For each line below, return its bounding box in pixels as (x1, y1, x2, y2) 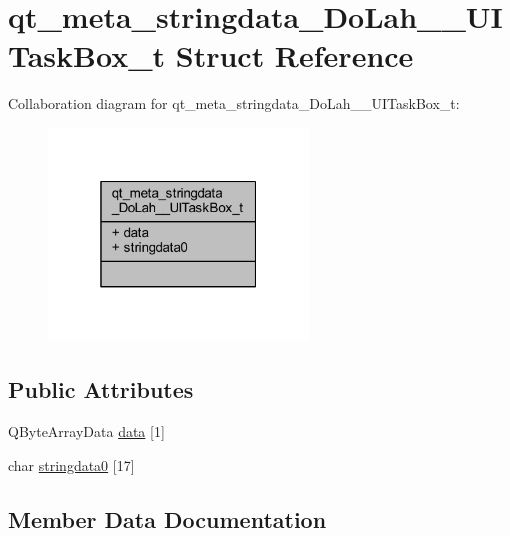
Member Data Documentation (8, 503, 327, 534)
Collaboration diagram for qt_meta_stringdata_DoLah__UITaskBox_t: (8, 93, 460, 114)
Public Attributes (8, 374, 194, 405)
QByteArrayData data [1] (8, 421, 165, 442)
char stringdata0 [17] (8, 454, 135, 475)
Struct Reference (175, 35, 414, 76)
